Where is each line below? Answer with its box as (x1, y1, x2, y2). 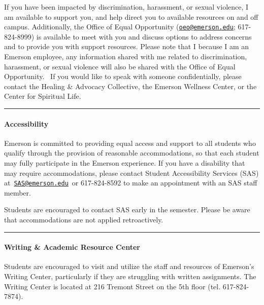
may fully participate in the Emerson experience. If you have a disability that (4, 157, 245, 168)
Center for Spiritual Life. (4, 91, 81, 101)
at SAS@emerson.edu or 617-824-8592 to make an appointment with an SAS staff (4, 177, 257, 188)
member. (4, 187, 31, 198)
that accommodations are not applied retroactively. (4, 214, 163, 225)
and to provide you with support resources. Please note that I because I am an (4, 41, 249, 52)
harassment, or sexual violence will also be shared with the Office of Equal (4, 61, 236, 71)
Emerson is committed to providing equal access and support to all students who (4, 137, 256, 148)
